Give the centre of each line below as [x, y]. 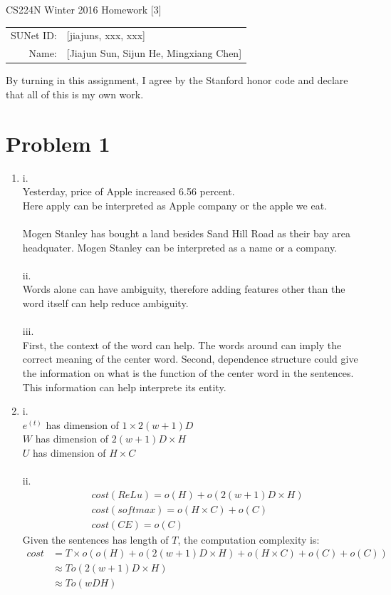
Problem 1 [58, 143]
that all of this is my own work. [75, 94]
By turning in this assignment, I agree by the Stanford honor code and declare [177, 80]
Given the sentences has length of [95, 539]
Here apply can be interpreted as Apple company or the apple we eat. [175, 205]
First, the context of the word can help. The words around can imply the [182, 345]
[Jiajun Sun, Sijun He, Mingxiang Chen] [154, 53]
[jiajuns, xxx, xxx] [106, 35]
